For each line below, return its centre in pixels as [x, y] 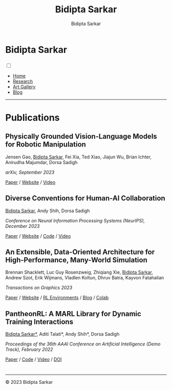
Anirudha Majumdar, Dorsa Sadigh [41, 162]
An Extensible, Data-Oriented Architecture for [80, 252]
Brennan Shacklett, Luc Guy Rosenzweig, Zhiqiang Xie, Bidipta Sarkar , [79, 272]
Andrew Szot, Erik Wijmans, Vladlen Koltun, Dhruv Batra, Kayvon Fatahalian [85, 278]
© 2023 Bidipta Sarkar [29, 382]
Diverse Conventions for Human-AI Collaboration [85, 198]
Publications [33, 118]
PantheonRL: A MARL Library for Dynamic [73, 314]
